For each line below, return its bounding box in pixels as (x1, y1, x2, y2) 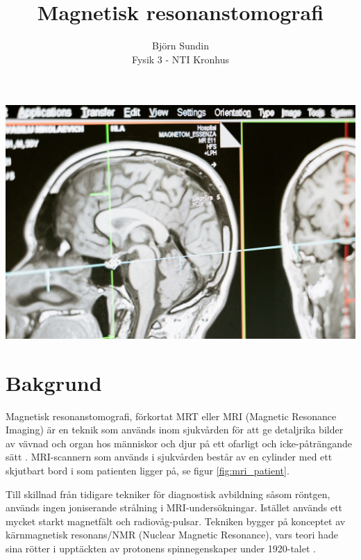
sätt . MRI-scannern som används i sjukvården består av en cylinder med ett (6, 449, 333, 464)
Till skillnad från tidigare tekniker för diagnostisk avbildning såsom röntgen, (6, 486, 330, 501)
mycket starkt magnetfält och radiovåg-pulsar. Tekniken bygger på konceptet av (6, 513, 346, 528)
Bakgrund (6, 368, 102, 397)
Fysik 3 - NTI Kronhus (132, 51, 229, 66)
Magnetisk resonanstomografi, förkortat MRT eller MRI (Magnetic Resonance (6, 408, 337, 423)
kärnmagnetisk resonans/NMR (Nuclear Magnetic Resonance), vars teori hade (6, 527, 338, 542)
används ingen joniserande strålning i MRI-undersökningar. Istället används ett (6, 500, 343, 515)
